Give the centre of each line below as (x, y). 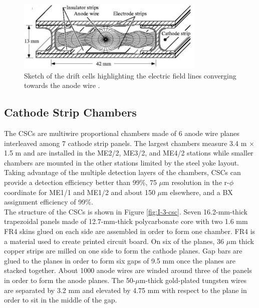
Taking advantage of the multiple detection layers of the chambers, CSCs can (122, 172)
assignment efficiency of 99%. (49, 202)
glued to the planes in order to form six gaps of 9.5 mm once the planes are (120, 260)
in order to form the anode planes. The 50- (70, 280)
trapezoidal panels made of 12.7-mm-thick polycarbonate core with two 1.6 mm (126, 221)
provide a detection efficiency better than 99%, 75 (80, 182)
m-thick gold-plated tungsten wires (193, 280)
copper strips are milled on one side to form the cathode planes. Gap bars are (123, 251)
